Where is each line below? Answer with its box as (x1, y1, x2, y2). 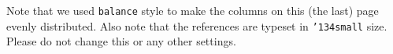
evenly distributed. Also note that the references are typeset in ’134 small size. (6, 17, 387, 34)
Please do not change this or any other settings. (6, 33, 236, 49)
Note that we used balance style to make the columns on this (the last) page (6, 2, 379, 18)
